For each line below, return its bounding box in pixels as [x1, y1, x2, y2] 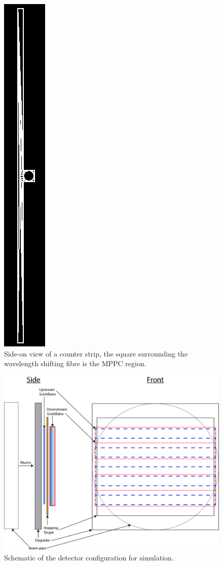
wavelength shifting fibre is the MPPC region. [4, 358, 146, 369]
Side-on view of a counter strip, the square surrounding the [4, 348, 188, 359]
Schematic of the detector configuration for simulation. [4, 552, 174, 562]
